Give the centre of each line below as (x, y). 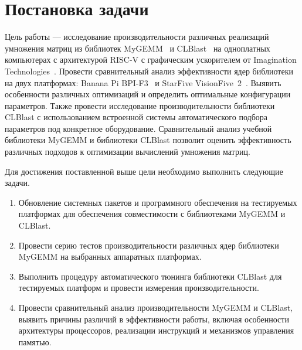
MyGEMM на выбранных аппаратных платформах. (110, 256)
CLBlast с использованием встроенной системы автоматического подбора (136, 117)
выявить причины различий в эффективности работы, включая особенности (154, 319)
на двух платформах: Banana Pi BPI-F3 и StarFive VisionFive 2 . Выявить (143, 82)
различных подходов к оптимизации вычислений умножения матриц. (128, 152)
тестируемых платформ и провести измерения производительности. (139, 288)
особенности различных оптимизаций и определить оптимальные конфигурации (148, 94)
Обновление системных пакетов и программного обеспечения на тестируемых (158, 202)
